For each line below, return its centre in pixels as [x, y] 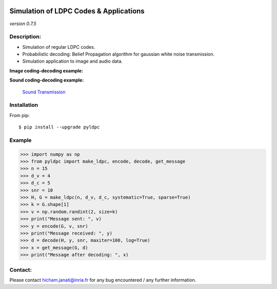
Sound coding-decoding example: [47, 80]
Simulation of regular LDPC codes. [59, 47]
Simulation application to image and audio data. [73, 61]
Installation [24, 105]
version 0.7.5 [23, 24]
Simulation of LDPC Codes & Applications [77, 11]
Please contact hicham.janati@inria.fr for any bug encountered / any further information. [103, 280]
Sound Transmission [44, 92]
